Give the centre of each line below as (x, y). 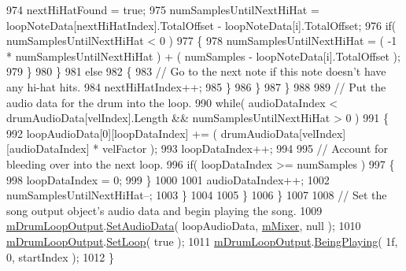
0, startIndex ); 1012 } (61, 256)
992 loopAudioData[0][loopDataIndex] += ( (112, 133)
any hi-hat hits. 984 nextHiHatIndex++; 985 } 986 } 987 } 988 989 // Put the (196, 86)
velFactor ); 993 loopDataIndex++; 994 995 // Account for (245, 148)
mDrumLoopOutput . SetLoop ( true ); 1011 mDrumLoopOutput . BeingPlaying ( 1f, (202, 241)
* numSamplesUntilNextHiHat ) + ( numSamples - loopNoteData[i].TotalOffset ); (203, 56)
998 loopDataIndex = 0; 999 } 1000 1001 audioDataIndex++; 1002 (168, 179)
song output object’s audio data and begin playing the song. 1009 (164, 210)
